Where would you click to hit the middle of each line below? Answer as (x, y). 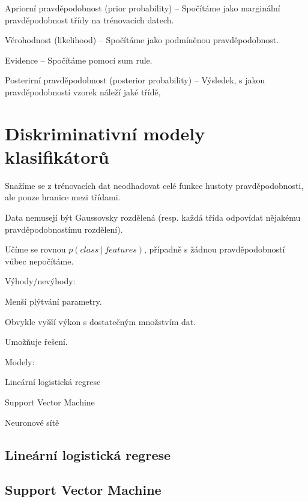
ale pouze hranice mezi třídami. (63, 197)
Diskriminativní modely (105, 133)
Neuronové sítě (32, 422)
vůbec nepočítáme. (39, 261)
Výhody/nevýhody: (40, 281)
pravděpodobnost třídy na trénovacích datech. (89, 19)
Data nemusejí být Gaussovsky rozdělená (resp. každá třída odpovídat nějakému (153, 217)
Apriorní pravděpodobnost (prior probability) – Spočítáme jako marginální (143, 8)
